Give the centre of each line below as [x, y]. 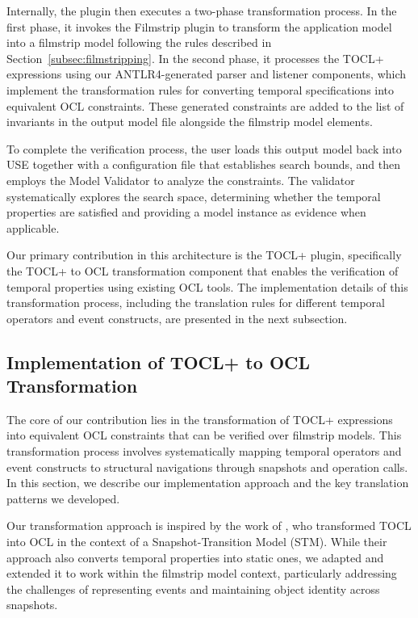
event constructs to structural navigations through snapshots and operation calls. [207, 467]
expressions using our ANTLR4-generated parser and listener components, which [207, 74]
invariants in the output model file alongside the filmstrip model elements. [190, 122]
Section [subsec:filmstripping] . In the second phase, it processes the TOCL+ [195, 58]
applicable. [33, 227]
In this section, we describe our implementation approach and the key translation [208, 483]
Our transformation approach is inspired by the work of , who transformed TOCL [209, 526]
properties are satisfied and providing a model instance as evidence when [186, 212]
